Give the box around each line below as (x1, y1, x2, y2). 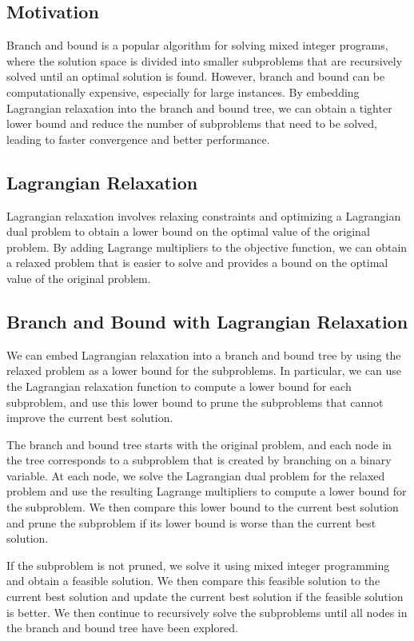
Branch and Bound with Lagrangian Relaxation (6, 309, 408, 333)
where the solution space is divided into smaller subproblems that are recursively (6, 52, 403, 69)
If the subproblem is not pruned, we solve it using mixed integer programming (6, 556, 390, 573)
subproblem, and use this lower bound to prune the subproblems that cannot (6, 393, 384, 410)
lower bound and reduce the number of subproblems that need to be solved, (6, 115, 377, 132)
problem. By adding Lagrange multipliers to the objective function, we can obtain (6, 238, 408, 255)
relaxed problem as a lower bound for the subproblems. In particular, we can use (6, 362, 402, 379)
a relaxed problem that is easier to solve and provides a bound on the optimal (6, 254, 388, 271)
